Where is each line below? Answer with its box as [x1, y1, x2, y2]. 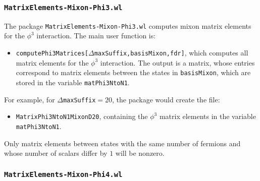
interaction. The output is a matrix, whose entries [100, 57, 255, 68]
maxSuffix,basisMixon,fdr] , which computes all [94, 47, 248, 58]
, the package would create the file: [112, 94, 220, 104]
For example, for [4, 94, 55, 104]
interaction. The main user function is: [36, 30, 156, 41]
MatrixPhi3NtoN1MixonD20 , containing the [16, 111, 148, 122]
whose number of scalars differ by [4, 148, 108, 158]
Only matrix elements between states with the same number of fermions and [4, 138, 241, 148]
